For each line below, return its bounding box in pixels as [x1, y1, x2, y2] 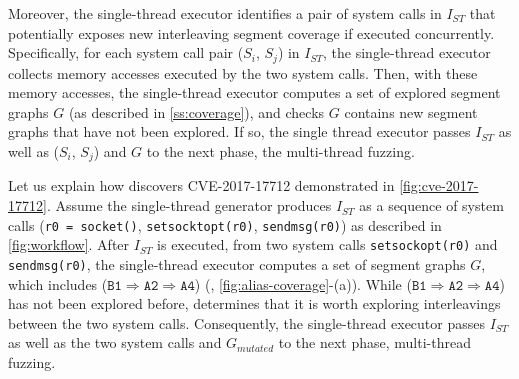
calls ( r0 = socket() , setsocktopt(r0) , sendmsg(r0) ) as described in [8, 214, 442, 235]
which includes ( [8, 273, 108, 294]
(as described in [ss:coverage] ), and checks [68, 101, 325, 122]
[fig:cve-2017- [399, 175, 479, 196]
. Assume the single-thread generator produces [46, 195, 332, 216]
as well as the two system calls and [8, 332, 222, 353]
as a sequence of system [359, 195, 504, 216]
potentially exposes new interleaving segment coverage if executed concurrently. [8, 22, 495, 43]
